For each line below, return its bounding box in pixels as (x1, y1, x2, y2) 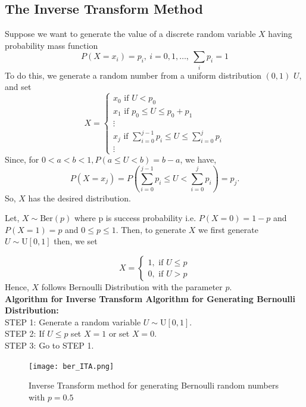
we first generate (198, 223, 258, 235)
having (268, 27, 292, 40)
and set (5, 80, 32, 93)
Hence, (5, 281, 29, 293)
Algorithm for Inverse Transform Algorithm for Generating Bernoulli (5, 292, 296, 305)
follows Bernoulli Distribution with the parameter (41, 281, 223, 293)
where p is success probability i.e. (74, 212, 196, 224)
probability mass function (5, 39, 98, 51)
